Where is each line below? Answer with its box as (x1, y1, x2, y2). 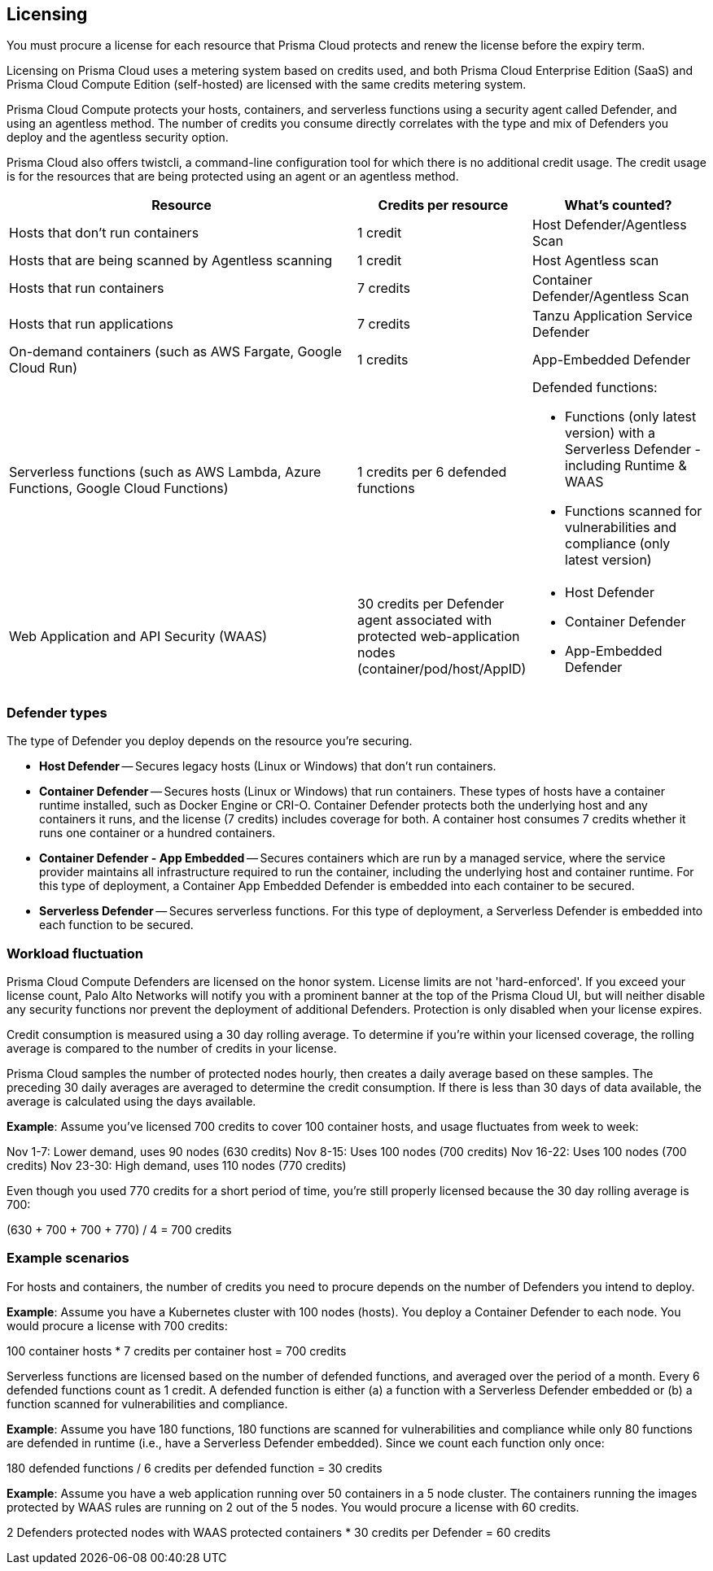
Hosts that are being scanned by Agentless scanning (9, 252, 333, 269)
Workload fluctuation (7, 945, 143, 962)
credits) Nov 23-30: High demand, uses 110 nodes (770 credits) (7, 1158, 347, 1172)
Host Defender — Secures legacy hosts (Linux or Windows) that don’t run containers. (39, 759, 496, 774)
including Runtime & (565, 457, 687, 474)
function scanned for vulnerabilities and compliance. (7, 1396, 288, 1411)
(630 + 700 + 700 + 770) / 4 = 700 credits (7, 1222, 232, 1237)
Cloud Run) (9, 360, 77, 377)
